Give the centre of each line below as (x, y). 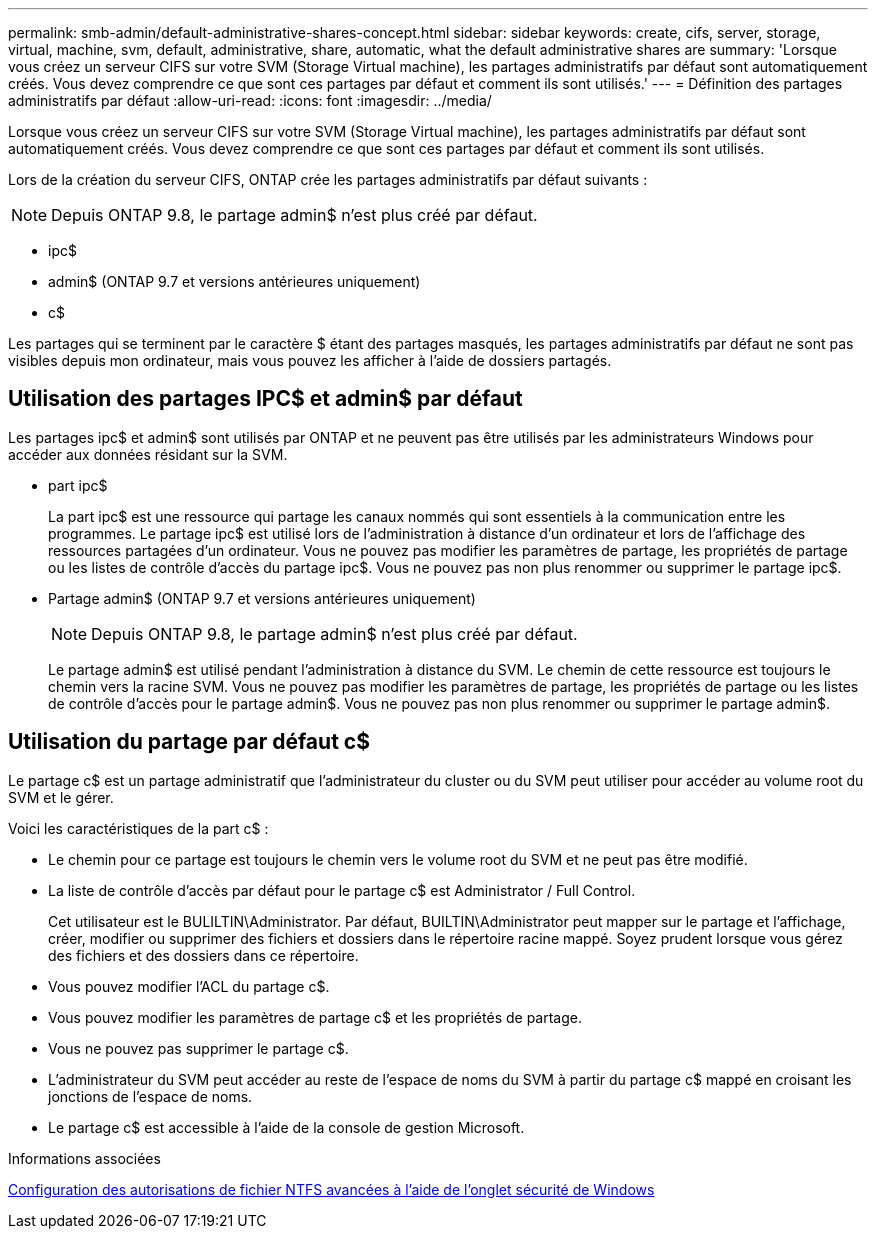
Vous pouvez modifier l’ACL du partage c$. (189, 986)
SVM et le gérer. (61, 797)
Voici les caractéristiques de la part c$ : (138, 828)
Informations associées (84, 1158)
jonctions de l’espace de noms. (150, 1096)
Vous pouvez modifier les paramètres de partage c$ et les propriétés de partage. (315, 1017)
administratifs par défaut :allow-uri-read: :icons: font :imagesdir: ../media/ (250, 100)
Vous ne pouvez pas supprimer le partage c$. (198, 1048)
